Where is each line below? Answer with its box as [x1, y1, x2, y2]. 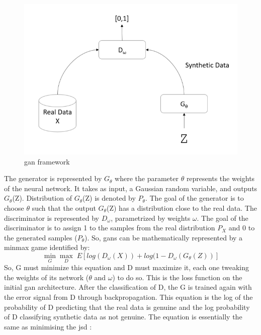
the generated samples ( [4, 232, 77, 242]
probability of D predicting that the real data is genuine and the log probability [4, 301, 250, 312]
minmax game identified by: [4, 242, 90, 253]
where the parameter [115, 173, 179, 184]
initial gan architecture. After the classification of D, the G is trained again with [4, 282, 252, 292]
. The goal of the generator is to [145, 193, 244, 203]
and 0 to [228, 222, 255, 233]
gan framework [24, 156, 70, 166]
